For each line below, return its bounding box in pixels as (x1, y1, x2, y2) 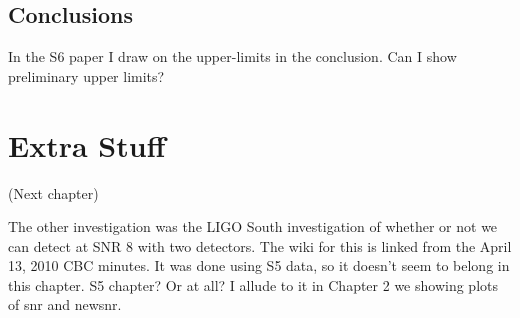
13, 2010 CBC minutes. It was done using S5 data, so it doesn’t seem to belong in (8, 255, 510, 276)
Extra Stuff (8, 124, 166, 165)
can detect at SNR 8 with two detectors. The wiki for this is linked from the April (8, 235, 512, 256)
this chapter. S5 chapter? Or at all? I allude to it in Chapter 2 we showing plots (8, 274, 498, 295)
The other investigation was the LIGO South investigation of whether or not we (8, 216, 498, 237)
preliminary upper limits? (8, 65, 165, 86)
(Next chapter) (8, 182, 99, 203)
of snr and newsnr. (8, 294, 122, 315)
